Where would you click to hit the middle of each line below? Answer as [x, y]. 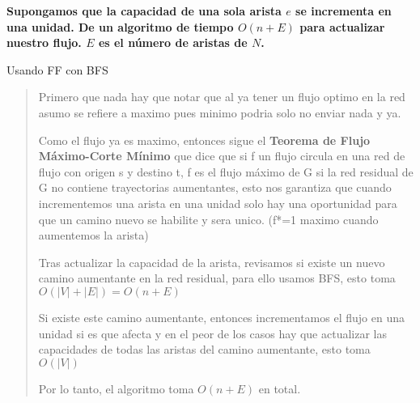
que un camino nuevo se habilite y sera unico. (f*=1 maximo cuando [208, 219]
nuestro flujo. [44, 42]
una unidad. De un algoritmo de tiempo [120, 26]
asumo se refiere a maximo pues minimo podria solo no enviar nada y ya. [220, 112]
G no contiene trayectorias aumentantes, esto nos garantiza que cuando [215, 187]
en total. [280, 388]
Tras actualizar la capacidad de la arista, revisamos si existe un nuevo [212, 262]
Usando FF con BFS [57, 69]
